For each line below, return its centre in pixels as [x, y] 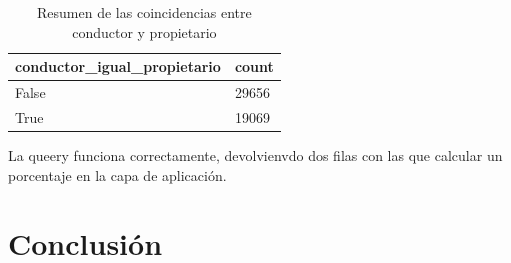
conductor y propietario [144, 31]
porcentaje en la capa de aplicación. [117, 174]
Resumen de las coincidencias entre [144, 12]
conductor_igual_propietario [118, 66]
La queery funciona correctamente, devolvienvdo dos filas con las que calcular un [255, 154]
